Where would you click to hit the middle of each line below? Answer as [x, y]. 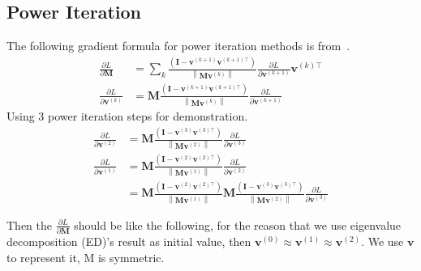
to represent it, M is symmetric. [86, 257]
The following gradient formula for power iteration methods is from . [178, 46]
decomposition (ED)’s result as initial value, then [129, 241]
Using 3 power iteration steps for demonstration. [127, 116]
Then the [29, 224]
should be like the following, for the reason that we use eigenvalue [238, 224]
